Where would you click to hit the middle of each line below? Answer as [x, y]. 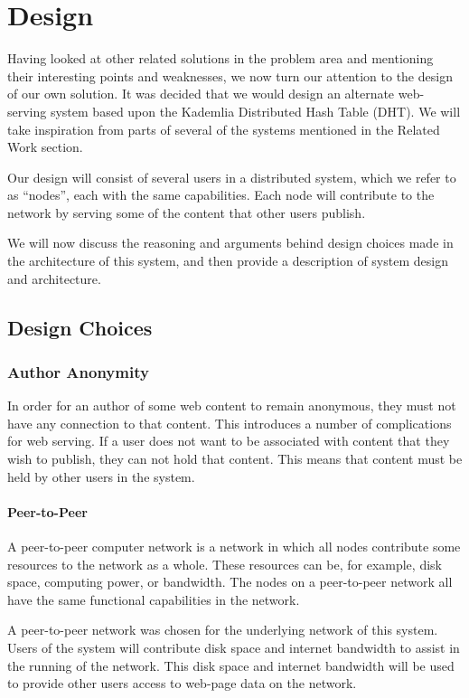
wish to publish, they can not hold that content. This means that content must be [235, 459]
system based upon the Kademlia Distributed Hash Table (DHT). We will [255, 111]
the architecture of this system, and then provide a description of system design [228, 261]
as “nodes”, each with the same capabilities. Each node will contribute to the [221, 195]
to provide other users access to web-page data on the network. [182, 683]
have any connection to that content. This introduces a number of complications [230, 423]
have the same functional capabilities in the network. [154, 599]
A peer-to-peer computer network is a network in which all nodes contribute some [234, 547]
